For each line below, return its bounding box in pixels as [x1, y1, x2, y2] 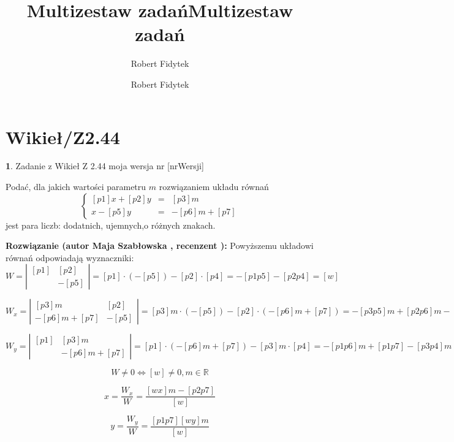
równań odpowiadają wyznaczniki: [6, 251, 134, 264]
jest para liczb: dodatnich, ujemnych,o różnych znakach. [6, 218, 216, 231]
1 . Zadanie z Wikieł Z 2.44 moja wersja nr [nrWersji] [6, 159, 204, 172]
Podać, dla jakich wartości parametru [6, 180, 146, 193]
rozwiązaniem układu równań [159, 180, 269, 193]
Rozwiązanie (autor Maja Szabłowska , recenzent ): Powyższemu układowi [6, 239, 314, 252]
